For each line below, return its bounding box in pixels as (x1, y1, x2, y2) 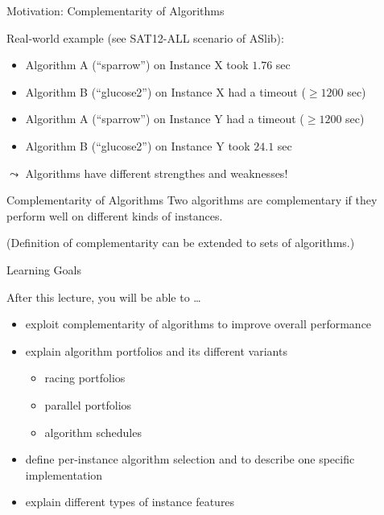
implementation (25, 466, 103, 483)
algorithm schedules (44, 423, 142, 440)
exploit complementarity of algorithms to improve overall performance (25, 315, 372, 332)
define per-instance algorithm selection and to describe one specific (25, 451, 355, 468)
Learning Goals (6, 261, 81, 278)
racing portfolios (44, 369, 126, 386)
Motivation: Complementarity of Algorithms (6, 2, 225, 19)
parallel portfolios (44, 396, 132, 413)
